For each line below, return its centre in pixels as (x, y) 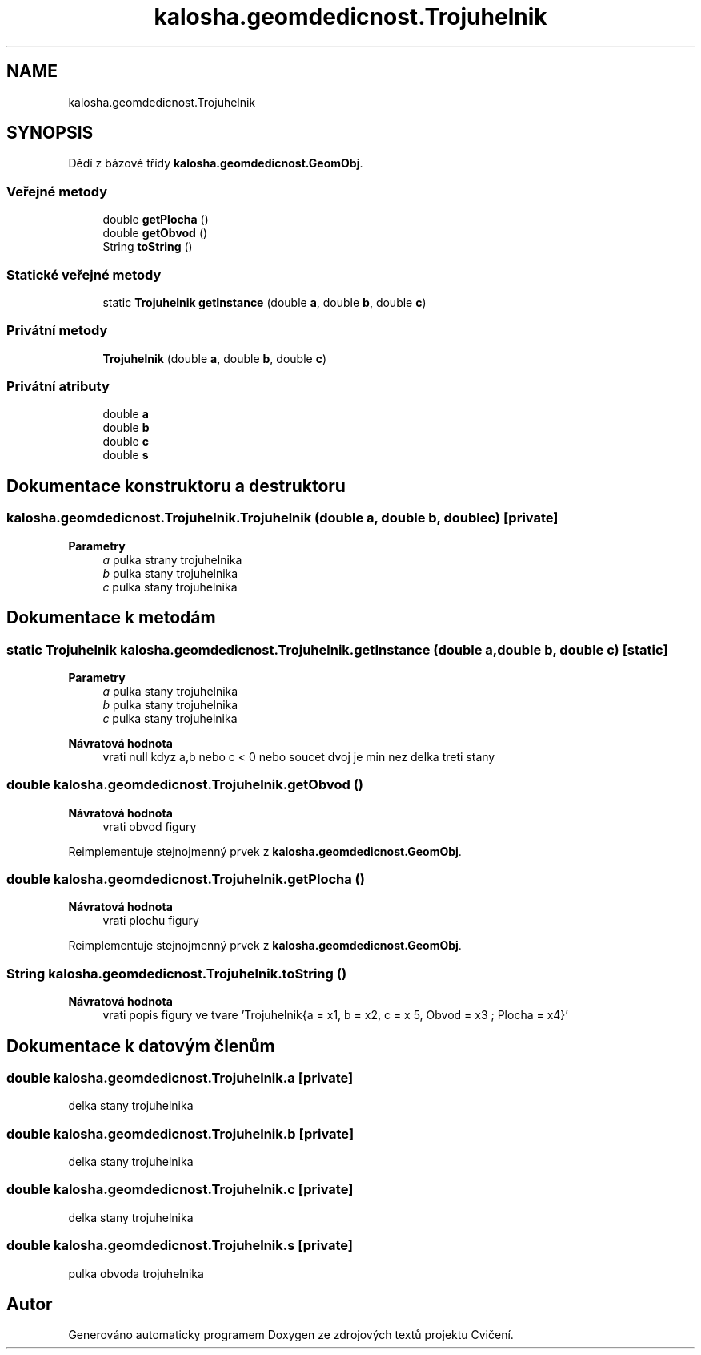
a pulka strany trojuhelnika (172, 559)
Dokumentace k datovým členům (141, 1046)
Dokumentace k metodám (111, 618)
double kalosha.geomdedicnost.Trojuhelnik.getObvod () (185, 785)
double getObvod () (155, 233)
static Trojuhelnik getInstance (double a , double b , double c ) (264, 302)
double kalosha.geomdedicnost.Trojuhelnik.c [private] (180, 1190)
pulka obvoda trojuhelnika (136, 1273)
